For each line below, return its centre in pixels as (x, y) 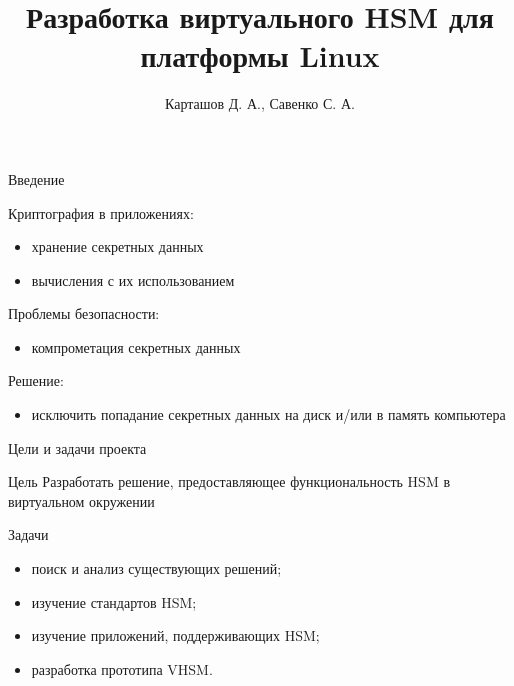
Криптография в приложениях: (101, 212)
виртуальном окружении (81, 500)
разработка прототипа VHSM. (122, 668)
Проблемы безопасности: (84, 313)
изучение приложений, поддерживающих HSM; (175, 635)
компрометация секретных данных (136, 346)
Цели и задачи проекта (77, 447)
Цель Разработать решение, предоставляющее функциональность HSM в (229, 481)
